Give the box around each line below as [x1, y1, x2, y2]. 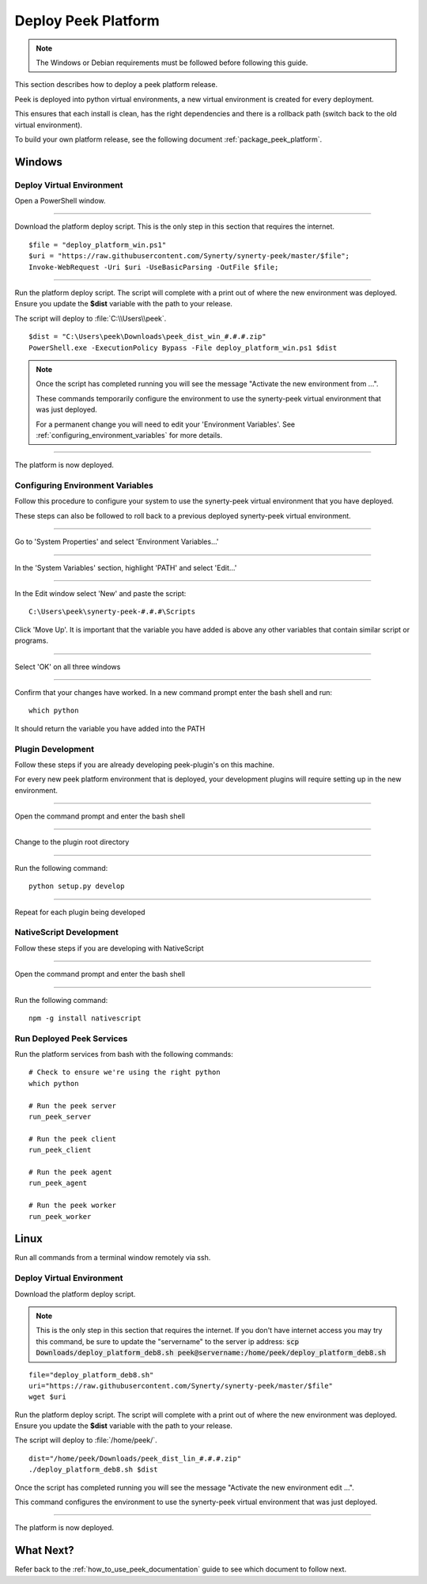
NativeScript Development [14, 927, 119, 938]
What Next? [14, 1544, 74, 1557]
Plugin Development [14, 743, 95, 754]
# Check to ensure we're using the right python [28, 1068, 221, 1077]
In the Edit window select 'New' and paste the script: [14, 589, 187, 598]
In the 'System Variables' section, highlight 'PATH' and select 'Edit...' [14, 563, 237, 572]
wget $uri [28, 1392, 66, 1401]
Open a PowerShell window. [14, 196, 106, 206]
